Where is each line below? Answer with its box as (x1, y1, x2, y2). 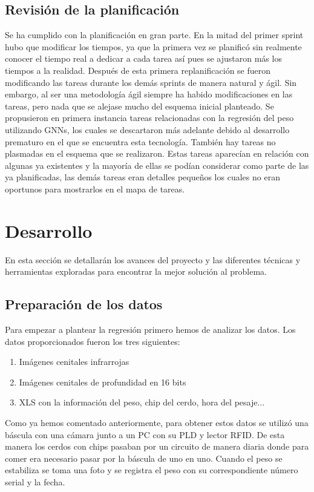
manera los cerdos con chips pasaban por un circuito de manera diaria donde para (5, 440, 309, 453)
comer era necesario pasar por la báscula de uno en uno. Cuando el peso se (5, 451, 283, 464)
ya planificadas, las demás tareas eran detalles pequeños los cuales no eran (5, 171, 280, 183)
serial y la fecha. (5, 475, 65, 488)
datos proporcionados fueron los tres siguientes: (5, 335, 180, 347)
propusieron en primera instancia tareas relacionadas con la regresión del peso (5, 111, 294, 124)
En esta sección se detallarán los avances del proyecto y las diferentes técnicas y (5, 253, 301, 266)
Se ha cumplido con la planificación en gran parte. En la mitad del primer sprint (5, 28, 304, 41)
